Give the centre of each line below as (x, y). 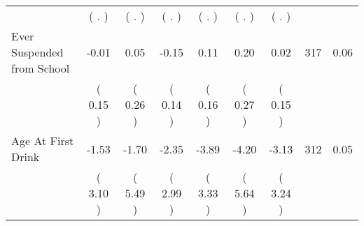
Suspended (37, 52)
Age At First (43, 141)
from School (41, 68)
